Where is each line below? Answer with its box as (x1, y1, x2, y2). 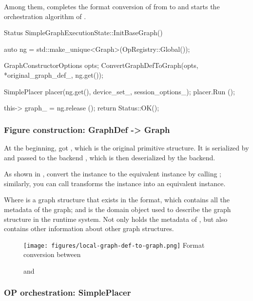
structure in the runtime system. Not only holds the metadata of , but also (4, 214, 228, 224)
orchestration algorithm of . (4, 11, 86, 21)
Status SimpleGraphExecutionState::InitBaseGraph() (4, 27, 163, 38)
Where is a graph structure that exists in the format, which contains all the (4, 194, 230, 205)
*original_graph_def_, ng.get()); (4, 69, 103, 80)
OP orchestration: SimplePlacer (4, 286, 131, 299)
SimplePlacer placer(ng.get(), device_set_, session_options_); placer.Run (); (4, 86, 235, 96)
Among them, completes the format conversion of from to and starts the (4, 1, 220, 11)
